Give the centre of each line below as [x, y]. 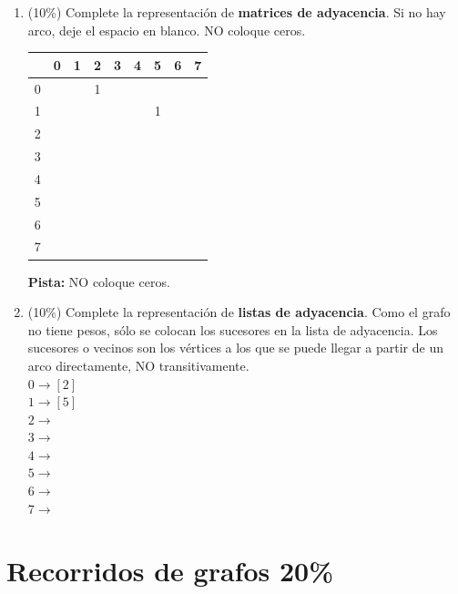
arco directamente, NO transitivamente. [138, 365]
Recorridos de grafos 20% [170, 571]
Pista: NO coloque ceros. [99, 281]
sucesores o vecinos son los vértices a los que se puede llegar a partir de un [235, 348]
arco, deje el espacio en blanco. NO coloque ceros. [167, 30]
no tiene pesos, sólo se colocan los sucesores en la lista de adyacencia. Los [233, 329]
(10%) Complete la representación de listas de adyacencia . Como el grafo [239, 312]
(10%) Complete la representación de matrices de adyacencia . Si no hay [237, 12]
